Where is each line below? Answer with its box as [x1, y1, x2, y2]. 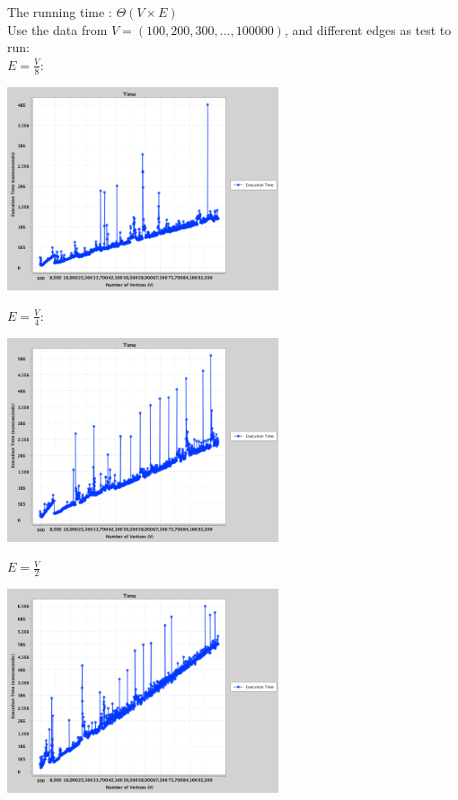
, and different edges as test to [284, 20, 452, 39]
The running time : [7, 3, 112, 21]
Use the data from [7, 20, 108, 39]
